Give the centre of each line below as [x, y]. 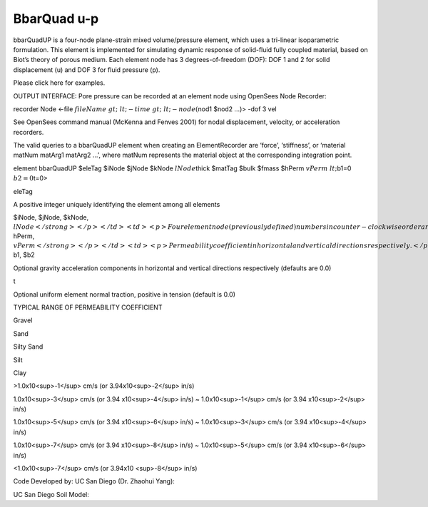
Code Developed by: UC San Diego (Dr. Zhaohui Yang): [94, 481]
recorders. [29, 132]
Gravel [23, 320]
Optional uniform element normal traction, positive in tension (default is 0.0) [124, 294]
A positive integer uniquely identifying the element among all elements [117, 205]
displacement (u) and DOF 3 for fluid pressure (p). [87, 70]
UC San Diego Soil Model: [51, 494]
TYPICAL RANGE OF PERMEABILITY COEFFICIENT [88, 307]
